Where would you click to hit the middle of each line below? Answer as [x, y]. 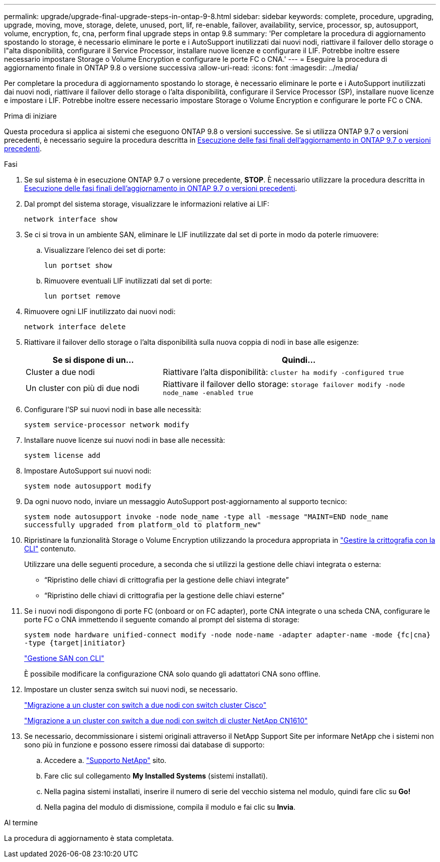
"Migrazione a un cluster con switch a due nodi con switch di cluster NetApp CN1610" [166, 721]
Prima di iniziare [30, 116]
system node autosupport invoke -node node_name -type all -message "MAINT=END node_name [206, 517]
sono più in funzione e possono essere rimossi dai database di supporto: [144, 745]
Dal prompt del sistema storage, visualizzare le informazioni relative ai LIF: [147, 204]
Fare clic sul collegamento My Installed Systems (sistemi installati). [156, 776]
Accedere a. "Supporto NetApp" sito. [105, 760]
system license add [62, 455]
